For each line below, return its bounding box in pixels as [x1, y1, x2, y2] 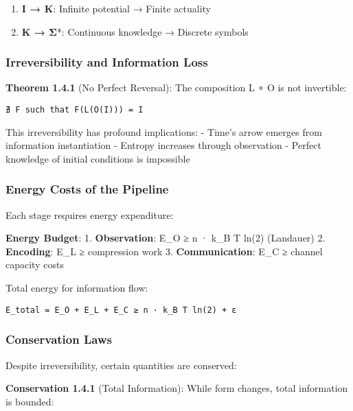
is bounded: [5, 394, 54, 408]
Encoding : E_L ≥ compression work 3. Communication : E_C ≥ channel [5, 244, 323, 258]
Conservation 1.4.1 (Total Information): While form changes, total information [5, 381, 348, 395]
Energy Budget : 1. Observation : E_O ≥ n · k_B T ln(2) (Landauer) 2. [5, 231, 326, 245]
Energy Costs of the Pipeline [5, 180, 169, 198]
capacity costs [5, 257, 64, 272]
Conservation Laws [5, 331, 112, 348]
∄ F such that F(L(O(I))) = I [5, 105, 144, 115]
